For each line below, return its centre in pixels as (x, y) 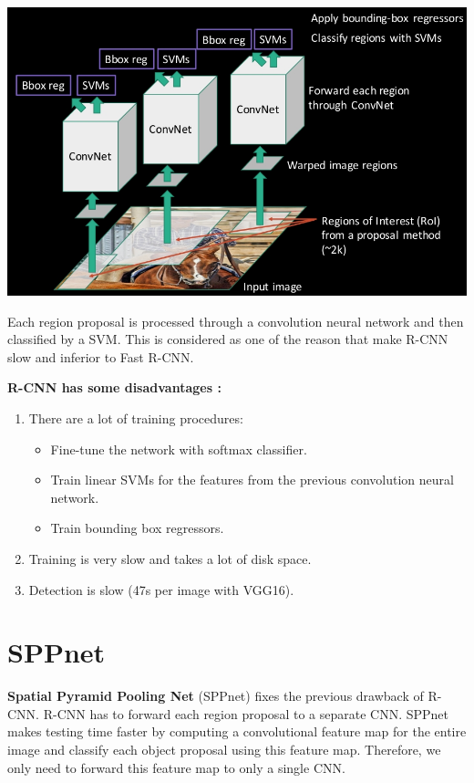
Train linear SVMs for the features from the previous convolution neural (252, 480)
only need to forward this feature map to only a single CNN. (176, 767)
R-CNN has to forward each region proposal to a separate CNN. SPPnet (246, 713)
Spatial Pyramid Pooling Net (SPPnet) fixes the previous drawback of (216, 696)
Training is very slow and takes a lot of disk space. (170, 558)
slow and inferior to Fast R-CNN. (101, 356)
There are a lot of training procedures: (136, 418)
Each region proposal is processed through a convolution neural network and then (236, 321)
